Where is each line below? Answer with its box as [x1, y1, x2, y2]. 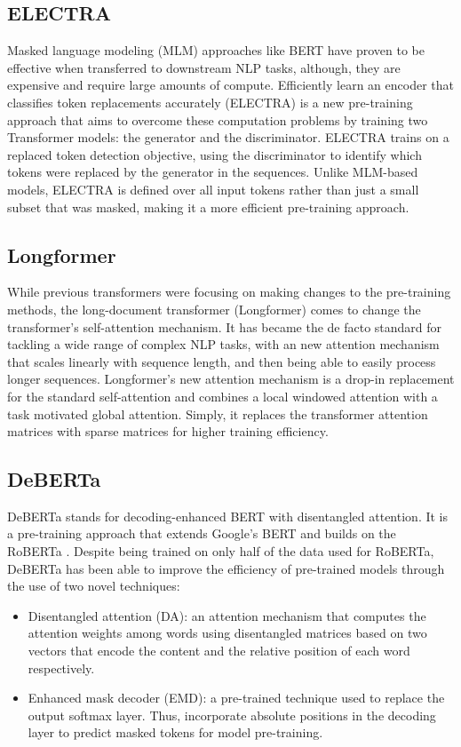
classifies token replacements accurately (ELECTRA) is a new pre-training [7, 92, 413, 111]
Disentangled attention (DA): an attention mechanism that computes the [28, 606, 426, 624]
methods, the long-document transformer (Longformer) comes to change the [7, 299, 421, 318]
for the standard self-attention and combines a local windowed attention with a [7, 386, 438, 405]
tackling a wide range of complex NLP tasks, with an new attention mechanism [7, 335, 440, 354]
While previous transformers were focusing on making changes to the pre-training [7, 282, 451, 301]
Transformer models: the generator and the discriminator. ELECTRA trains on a [7, 128, 449, 147]
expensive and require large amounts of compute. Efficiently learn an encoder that [7, 75, 454, 94]
